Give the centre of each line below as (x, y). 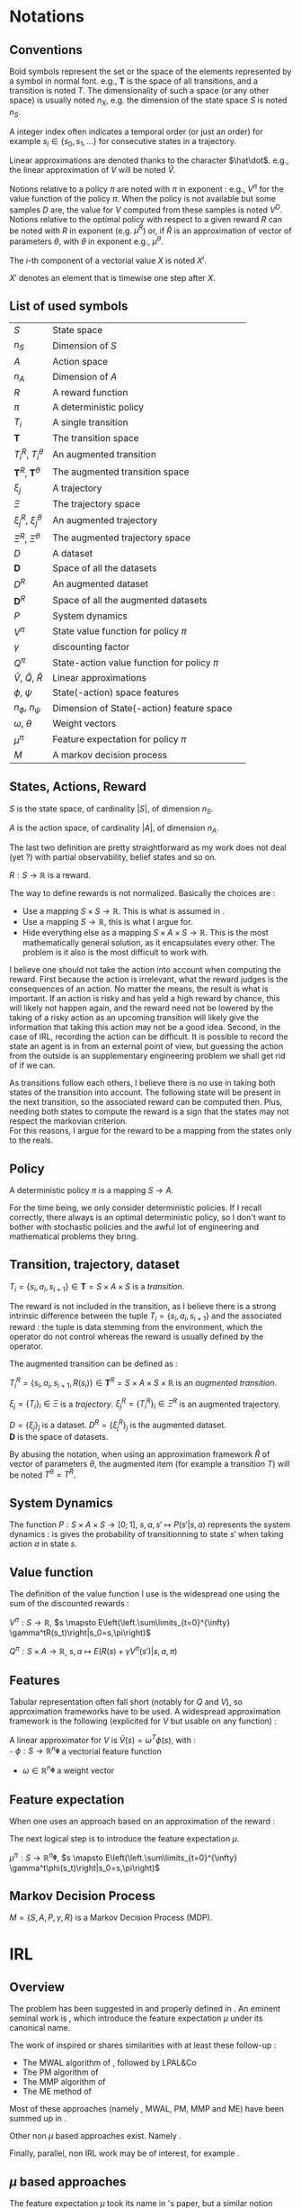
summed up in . (38, 2119)
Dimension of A (85, 377)
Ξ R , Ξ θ (27, 538)
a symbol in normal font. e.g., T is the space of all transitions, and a (133, 81)
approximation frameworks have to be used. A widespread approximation (145, 1712)
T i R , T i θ (29, 455)
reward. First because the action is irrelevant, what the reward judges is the (149, 980)
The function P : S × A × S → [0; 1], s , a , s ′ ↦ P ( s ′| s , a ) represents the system (150, 1525)
